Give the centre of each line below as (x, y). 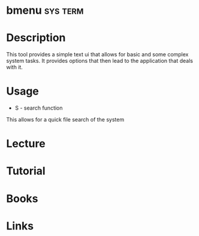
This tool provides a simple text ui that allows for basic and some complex (97, 55)
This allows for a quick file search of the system (65, 120)
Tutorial (26, 171)
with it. (14, 67)
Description (36, 38)
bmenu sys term (45, 10)
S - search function (39, 108)
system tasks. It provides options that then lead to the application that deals (100, 61)
